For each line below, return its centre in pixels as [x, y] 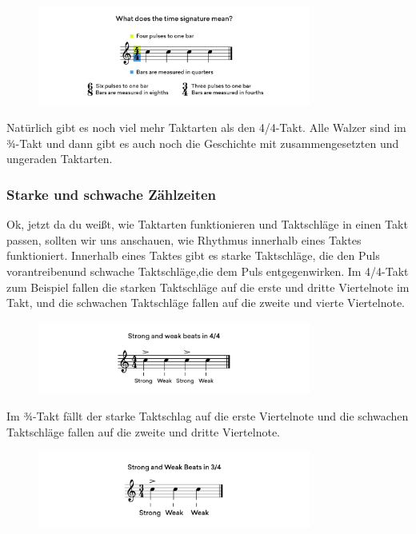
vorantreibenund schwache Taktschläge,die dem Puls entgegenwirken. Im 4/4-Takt [208, 271]
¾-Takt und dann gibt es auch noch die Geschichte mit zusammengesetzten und [203, 143]
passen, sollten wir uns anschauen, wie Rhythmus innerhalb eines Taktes [184, 239]
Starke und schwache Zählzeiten [112, 194]
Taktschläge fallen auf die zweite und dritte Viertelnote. [143, 431]
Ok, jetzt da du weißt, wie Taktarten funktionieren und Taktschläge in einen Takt [207, 224]
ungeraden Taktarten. [60, 159]
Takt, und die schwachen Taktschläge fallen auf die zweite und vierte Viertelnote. [206, 303]
